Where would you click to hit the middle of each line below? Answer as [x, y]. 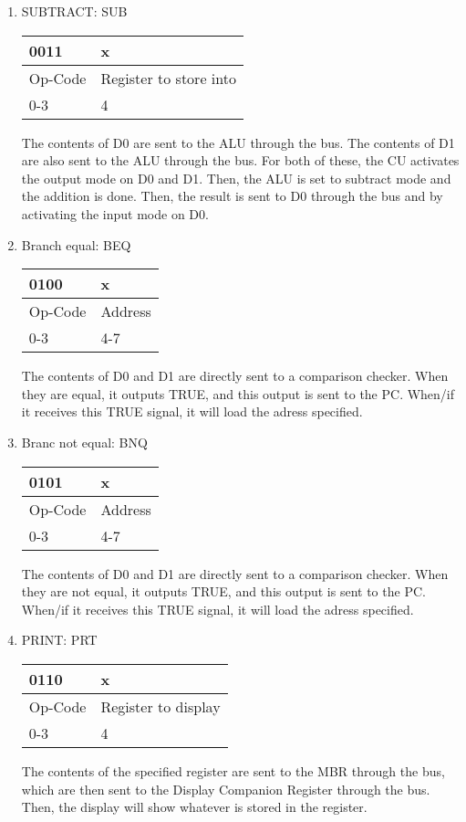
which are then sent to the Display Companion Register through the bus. [226, 789]
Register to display [161, 706]
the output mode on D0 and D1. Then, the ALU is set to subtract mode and [236, 178]
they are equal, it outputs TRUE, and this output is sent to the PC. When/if [238, 393]
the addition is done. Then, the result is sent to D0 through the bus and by [232, 196]
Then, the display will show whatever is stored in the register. [194, 807]
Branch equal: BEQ [76, 244]
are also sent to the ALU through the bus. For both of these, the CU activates [240, 160]
